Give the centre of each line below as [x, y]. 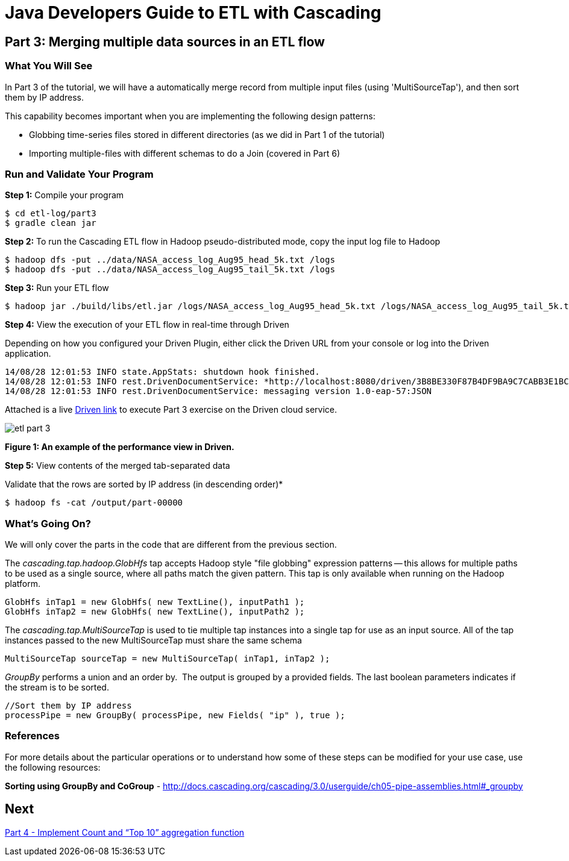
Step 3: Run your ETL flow [57, 288]
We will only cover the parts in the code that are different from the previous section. [171, 545]
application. [28, 354]
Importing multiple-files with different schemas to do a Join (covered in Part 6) [185, 153]
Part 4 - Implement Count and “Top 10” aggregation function [125, 832]
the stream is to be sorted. [57, 687]
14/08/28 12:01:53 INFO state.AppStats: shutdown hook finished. [162, 372]
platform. [23, 584]
